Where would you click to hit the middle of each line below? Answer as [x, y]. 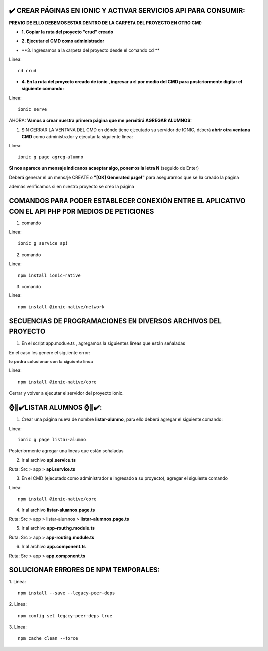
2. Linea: [18, 604]
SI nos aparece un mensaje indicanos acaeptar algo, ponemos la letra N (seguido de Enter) [104, 168]
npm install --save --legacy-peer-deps [67, 593]
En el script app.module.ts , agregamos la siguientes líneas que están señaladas [103, 343]
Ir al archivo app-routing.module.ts [58, 528]
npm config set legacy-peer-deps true [65, 615]
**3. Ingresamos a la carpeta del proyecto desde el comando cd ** [91, 50]
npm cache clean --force [48, 638]
